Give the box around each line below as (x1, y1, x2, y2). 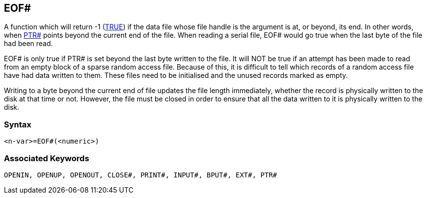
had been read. (4, 39, 53, 48)
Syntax (4, 119, 31, 129)
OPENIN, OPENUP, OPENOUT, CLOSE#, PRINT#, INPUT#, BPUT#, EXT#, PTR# (4, 171, 277, 179)
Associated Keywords (4, 153, 89, 163)
